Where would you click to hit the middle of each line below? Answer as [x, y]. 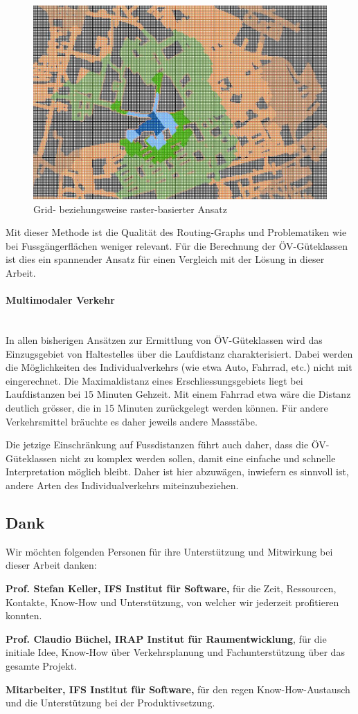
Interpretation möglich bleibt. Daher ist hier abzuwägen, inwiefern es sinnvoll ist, [177, 472]
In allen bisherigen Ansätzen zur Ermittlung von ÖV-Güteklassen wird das [164, 340]
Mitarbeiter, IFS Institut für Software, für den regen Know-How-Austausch [178, 689]
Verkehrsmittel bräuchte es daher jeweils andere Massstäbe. [132, 421]
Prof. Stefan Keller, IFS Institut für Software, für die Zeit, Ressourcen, [171, 588]
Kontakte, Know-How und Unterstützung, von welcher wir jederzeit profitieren [172, 602]
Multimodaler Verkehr [60, 300]
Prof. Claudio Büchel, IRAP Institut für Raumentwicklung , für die [166, 638]
